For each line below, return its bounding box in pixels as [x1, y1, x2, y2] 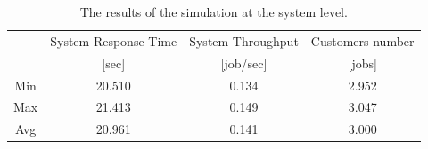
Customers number [310, 31, 415, 50]
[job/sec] [220, 53, 267, 72]
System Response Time [50, 31, 177, 50]
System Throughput [189, 31, 299, 50]
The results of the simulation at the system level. [79, 3, 348, 20]
